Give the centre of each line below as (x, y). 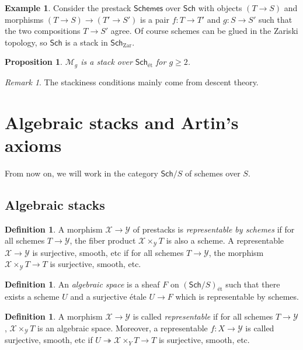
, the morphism (236, 252)
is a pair (155, 19)
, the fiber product (103, 240)
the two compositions (43, 31)
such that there (253, 284)
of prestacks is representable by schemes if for (214, 229)
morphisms (24, 19)
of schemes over (213, 173)
